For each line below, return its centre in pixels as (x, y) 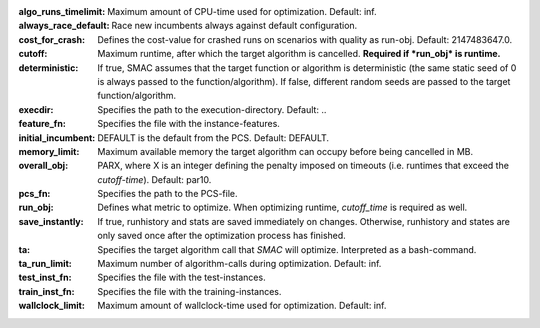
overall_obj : (43, 166)
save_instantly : (51, 221)
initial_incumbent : (57, 137)
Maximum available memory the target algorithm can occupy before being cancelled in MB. (285, 151)
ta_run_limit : (45, 264)
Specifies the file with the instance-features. (188, 124)
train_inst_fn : (46, 291)
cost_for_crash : (51, 39)
